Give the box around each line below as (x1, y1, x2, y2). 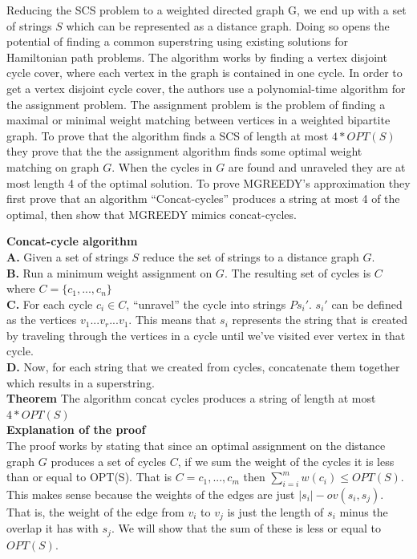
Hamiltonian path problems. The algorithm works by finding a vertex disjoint (6, 48, 387, 65)
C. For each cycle (6, 295, 93, 312)
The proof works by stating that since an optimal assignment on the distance (6, 437, 386, 454)
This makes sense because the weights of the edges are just (6, 486, 295, 503)
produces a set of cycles (51, 452, 167, 469)
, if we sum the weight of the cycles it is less (177, 452, 395, 469)
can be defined (331, 295, 403, 312)
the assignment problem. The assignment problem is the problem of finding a (6, 95, 386, 112)
